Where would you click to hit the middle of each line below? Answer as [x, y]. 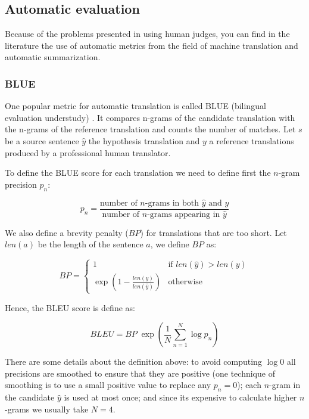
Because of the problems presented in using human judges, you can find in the [147, 34]
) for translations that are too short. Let [213, 232]
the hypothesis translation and [144, 140]
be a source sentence [42, 140]
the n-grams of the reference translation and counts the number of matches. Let [150, 129]
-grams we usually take [47, 409]
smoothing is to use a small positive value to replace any [108, 385]
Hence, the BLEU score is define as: [70, 307]
